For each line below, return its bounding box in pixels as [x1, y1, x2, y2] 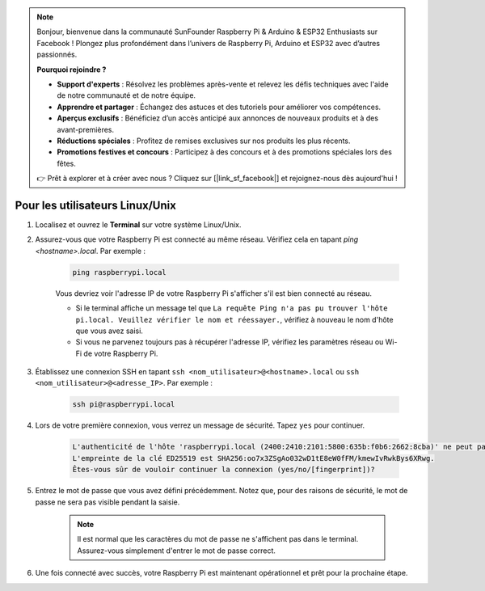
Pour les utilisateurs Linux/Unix [15, 198, 177, 212]
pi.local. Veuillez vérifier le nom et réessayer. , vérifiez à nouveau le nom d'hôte [75, 314, 394, 324]
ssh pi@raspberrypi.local [72, 400, 175, 409]
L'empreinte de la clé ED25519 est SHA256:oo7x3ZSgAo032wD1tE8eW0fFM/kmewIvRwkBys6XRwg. [72, 454, 436, 462]
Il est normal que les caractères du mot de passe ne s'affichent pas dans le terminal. [77, 534, 359, 544]
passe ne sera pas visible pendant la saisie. [35, 497, 180, 507]
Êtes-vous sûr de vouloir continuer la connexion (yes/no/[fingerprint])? [72, 465, 376, 475]
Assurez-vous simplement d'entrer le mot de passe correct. [77, 546, 276, 555]
